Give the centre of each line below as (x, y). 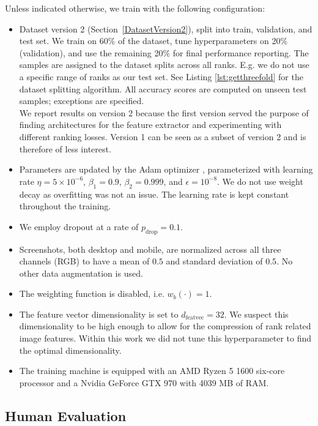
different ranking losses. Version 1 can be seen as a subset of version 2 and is (163, 136)
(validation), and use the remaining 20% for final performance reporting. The (164, 52)
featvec (195, 318)
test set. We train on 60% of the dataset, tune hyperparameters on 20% (153, 41)
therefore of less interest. (65, 148)
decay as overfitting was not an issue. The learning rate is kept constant (154, 194)
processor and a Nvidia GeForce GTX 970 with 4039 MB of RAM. (144, 382)
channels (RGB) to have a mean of (84, 261)
